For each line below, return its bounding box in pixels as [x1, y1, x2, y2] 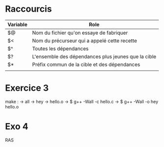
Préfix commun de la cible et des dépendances [32, 61, 141, 68]
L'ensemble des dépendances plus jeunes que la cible [32, 53, 157, 60]
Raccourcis [5, 3, 52, 15]
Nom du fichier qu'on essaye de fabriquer [32, 29, 128, 36]
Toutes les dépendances [32, 45, 89, 52]
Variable [7, 21, 28, 28]
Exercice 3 [5, 83, 49, 94]
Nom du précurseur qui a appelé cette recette [32, 37, 137, 44]
